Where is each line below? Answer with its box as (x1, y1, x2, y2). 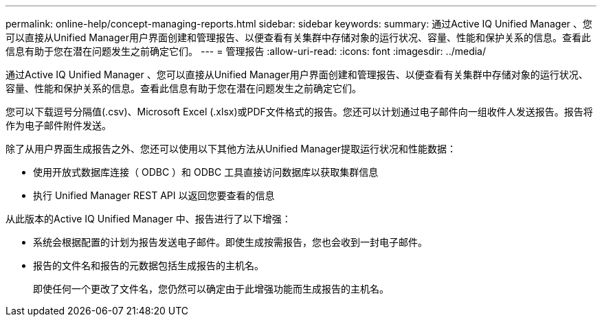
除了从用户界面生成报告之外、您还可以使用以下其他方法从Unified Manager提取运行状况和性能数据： (5, 143, 456, 154)
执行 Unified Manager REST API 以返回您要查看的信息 (33, 189, 275, 201)
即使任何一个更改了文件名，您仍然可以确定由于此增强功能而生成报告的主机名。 (33, 283, 389, 295)
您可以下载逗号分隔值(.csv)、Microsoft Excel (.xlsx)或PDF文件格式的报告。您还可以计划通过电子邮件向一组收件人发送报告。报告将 (5, 106, 593, 117)
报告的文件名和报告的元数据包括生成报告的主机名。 (33, 260, 264, 271)
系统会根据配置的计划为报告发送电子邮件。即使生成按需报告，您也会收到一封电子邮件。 (33, 236, 427, 248)
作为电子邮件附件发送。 (5, 119, 111, 131)
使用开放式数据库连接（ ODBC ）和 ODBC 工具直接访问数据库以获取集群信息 (33, 166, 379, 178)
